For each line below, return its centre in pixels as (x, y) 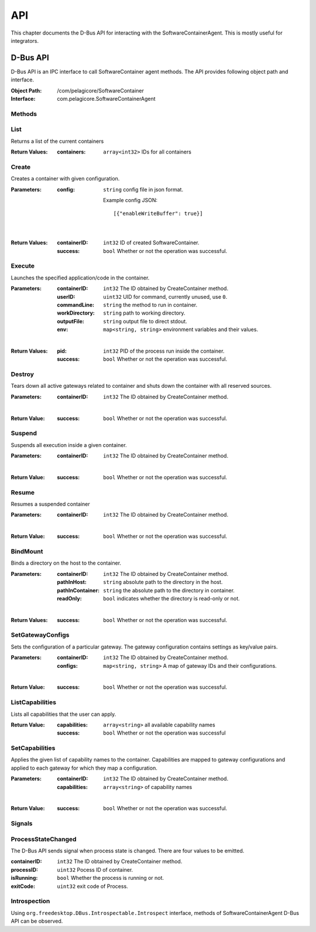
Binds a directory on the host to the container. (66, 563)
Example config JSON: (130, 200)
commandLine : (76, 305)
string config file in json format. (143, 189)
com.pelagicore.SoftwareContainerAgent (106, 99)
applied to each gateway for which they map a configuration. (84, 768)
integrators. (25, 40)
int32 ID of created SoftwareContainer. (151, 243)
